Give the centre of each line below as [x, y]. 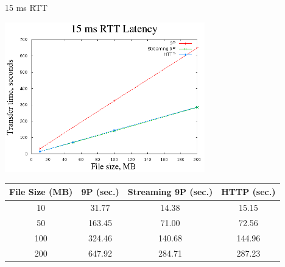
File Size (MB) [41, 192]
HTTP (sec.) [248, 192]
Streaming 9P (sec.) [170, 192]
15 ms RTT [26, 7]
